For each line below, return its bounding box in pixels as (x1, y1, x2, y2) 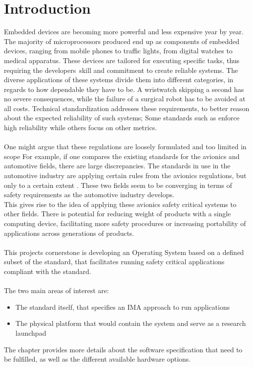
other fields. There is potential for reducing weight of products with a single (4, 208, 231, 219)
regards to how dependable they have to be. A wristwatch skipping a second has (4, 84, 244, 94)
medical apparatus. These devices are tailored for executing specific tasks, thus (4, 55, 240, 65)
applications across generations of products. (4, 228, 134, 238)
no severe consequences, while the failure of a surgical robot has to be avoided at (4, 93, 246, 104)
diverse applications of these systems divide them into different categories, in (4, 74, 233, 85)
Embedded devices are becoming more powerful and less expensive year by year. (4, 26, 244, 37)
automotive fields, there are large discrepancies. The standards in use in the (4, 161, 231, 171)
